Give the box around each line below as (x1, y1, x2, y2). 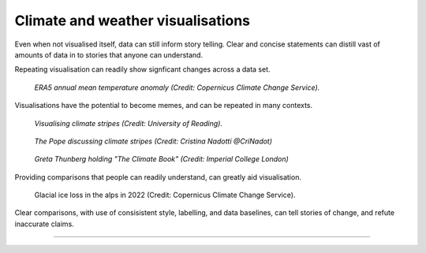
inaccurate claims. (14, 219, 74, 229)
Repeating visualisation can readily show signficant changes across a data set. (14, 65, 271, 74)
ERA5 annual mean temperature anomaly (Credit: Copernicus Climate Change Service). (34, 83, 320, 92)
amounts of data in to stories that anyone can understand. (14, 50, 204, 59)
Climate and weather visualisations (14, 12, 251, 29)
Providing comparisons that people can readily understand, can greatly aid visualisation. (14, 172, 301, 181)
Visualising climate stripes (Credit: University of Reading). (34, 118, 222, 128)
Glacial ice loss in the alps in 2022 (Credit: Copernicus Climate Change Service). (34, 190, 296, 200)
